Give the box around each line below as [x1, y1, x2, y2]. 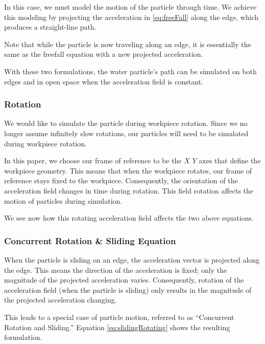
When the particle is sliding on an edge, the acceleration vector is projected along [4, 254, 260, 265]
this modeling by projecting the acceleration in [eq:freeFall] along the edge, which [4, 11, 259, 22]
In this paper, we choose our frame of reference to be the [4, 155, 182, 166]
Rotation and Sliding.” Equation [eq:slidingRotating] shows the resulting [4, 321, 230, 332]
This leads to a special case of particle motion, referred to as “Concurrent [4, 311, 234, 322]
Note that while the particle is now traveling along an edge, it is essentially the [4, 38, 251, 49]
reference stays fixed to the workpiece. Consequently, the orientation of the [4, 175, 238, 186]
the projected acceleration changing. [4, 294, 117, 305]
